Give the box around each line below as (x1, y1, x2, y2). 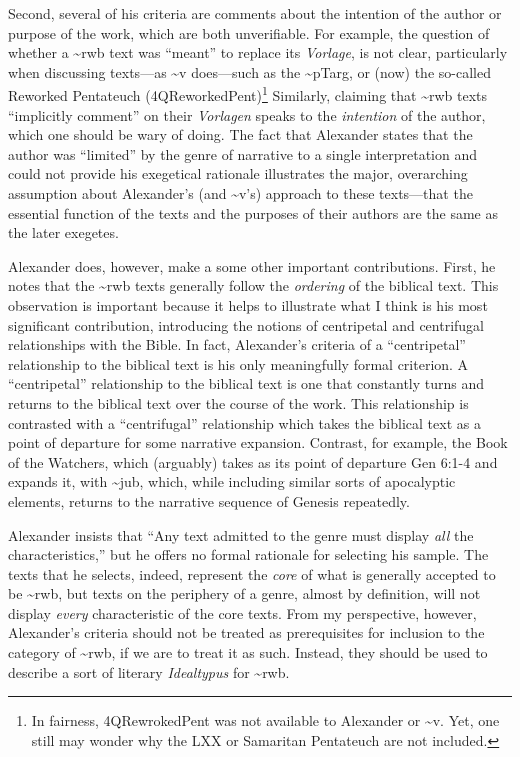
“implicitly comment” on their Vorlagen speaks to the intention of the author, (8, 104, 486, 125)
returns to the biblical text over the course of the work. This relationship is (8, 392, 469, 413)
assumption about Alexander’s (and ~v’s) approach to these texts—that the (8, 183, 473, 203)
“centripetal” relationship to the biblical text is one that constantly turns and (8, 373, 485, 394)
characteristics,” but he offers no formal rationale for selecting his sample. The (8, 544, 489, 565)
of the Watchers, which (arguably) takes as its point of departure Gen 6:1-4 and (8, 451, 498, 472)
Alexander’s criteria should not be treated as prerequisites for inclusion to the (8, 622, 485, 643)
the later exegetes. (8, 222, 119, 243)
